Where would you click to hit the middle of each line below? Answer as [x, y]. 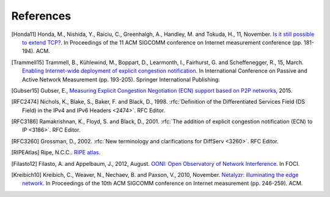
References [41, 16]
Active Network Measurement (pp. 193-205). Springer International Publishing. [121, 79]
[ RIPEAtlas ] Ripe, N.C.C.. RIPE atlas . [56, 152]
